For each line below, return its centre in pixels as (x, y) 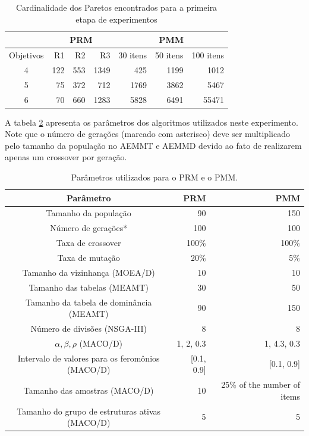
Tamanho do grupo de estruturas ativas (89, 411)
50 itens (169, 55)
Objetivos (26, 55)
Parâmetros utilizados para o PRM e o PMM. (154, 177)
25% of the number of (261, 384)
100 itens (208, 55)
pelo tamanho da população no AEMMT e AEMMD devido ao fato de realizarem (153, 145)
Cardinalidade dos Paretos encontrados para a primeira (116, 7)
